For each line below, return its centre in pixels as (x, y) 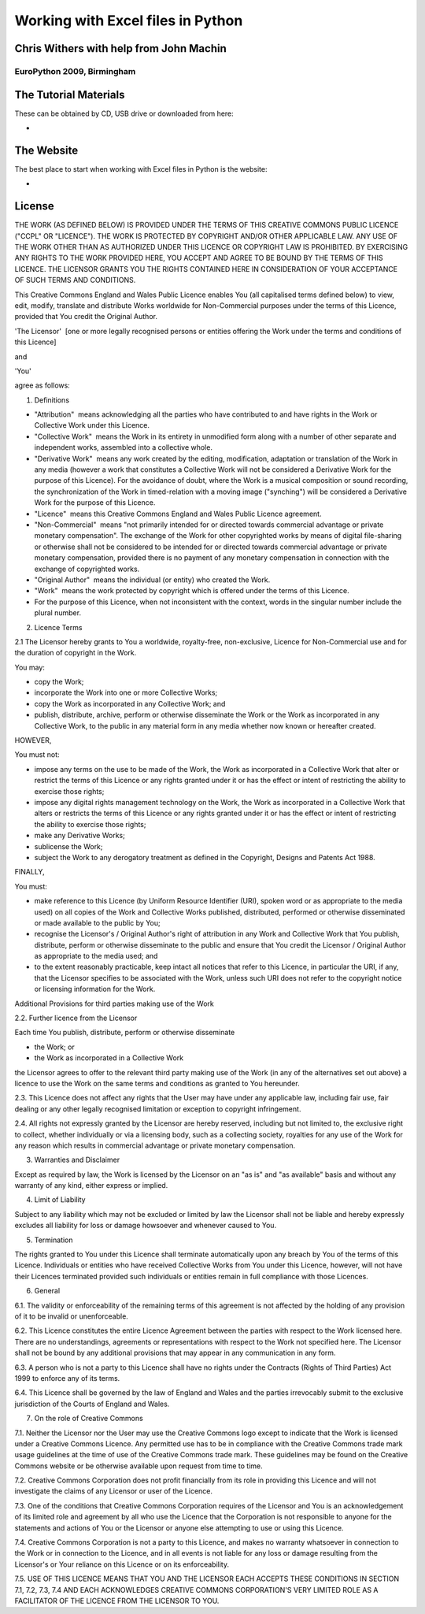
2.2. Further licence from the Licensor (76, 1018)
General (47, 1291)
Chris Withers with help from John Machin (121, 48)
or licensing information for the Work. (95, 989)
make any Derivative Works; (79, 836)
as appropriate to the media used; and (96, 956)
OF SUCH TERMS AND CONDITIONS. (75, 280)
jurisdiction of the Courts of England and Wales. (92, 1404)
